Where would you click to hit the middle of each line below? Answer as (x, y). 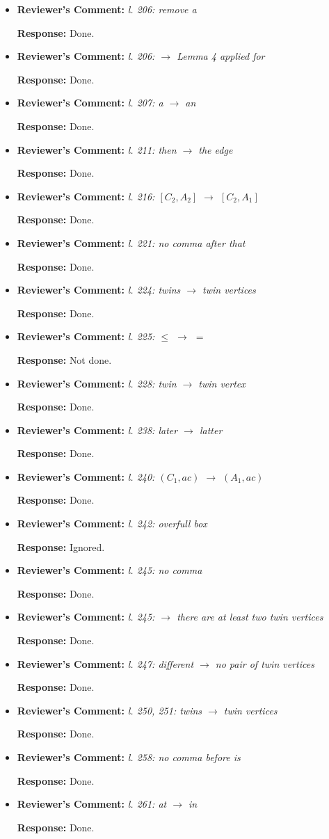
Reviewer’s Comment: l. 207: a (90, 103)
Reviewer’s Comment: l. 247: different (105, 663)
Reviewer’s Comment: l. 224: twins (99, 290)
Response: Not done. (64, 359)
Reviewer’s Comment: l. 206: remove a (107, 9)
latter (211, 430)
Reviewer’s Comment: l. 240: (86, 476)
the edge (216, 149)
